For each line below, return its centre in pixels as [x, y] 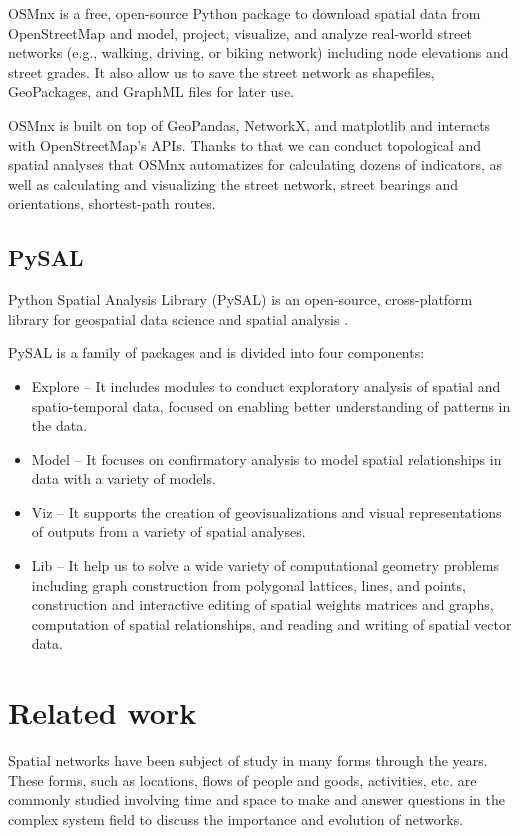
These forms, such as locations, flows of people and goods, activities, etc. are [242, 779]
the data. [59, 425]
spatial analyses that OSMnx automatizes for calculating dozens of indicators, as [255, 164]
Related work [102, 712]
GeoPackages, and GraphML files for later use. [151, 91]
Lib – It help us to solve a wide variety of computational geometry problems [265, 565]
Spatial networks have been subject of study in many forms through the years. [248, 760]
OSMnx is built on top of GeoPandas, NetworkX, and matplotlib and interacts [249, 124]
